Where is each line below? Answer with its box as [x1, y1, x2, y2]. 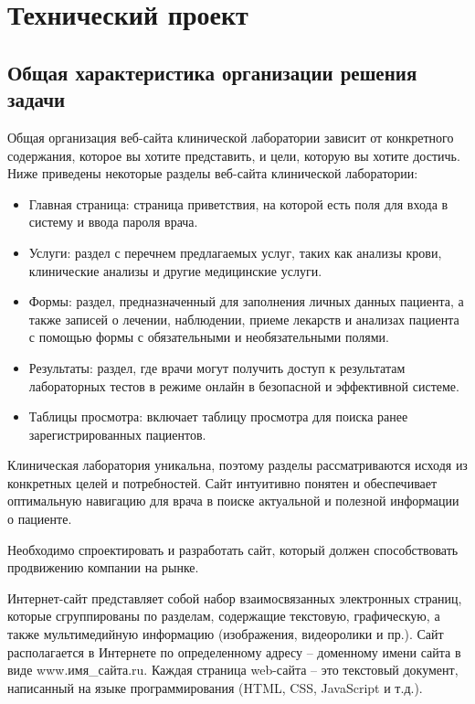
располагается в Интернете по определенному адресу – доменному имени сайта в [7, 642, 461, 661]
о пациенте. [7, 509, 72, 528]
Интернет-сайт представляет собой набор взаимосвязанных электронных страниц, [7, 588, 462, 607]
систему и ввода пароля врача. [28, 212, 198, 231]
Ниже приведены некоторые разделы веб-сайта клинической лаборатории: [7, 164, 418, 183]
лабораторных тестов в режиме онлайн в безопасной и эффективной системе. [28, 376, 459, 395]
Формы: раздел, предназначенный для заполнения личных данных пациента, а [28, 292, 464, 311]
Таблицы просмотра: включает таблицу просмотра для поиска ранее [28, 407, 408, 426]
